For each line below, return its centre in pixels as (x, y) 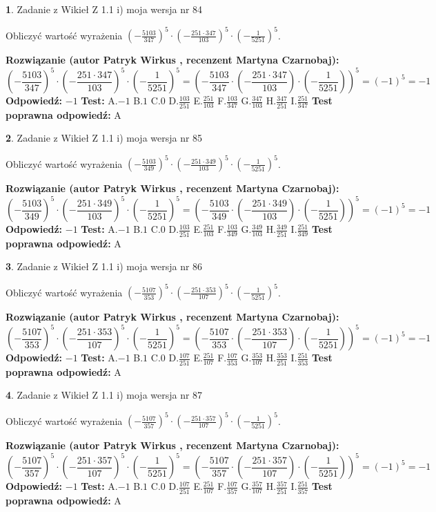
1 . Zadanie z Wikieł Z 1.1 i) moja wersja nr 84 (104, 9)
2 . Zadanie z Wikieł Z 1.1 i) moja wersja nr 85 (104, 138)
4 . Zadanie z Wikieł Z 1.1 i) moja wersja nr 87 (104, 395)
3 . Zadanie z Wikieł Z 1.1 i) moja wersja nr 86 (104, 266)
